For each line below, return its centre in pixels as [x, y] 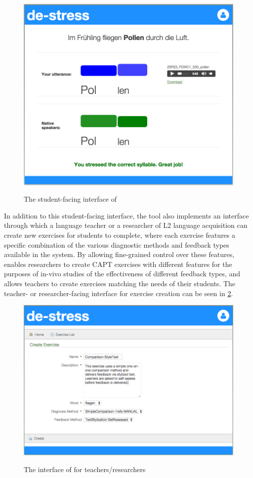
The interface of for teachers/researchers [85, 469]
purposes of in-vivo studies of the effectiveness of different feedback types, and [122, 274]
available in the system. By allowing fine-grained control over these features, [119, 254]
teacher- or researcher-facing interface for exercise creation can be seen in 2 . [119, 293]
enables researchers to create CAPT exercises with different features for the [118, 264]
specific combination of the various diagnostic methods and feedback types [117, 244]
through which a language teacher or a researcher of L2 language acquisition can [126, 225]
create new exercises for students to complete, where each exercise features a [120, 235]
